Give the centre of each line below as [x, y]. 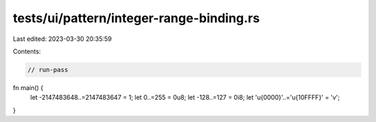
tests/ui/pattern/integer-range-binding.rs [136, 18]
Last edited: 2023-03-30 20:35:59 [62, 39]
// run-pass [48, 70]
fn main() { [28, 87]
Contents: [27, 51]
